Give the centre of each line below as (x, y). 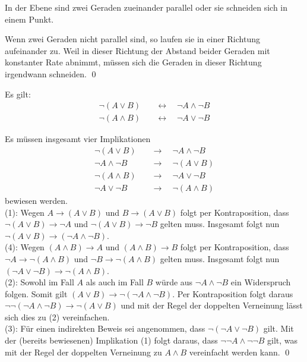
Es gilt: (18, 94)
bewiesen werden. (36, 200)
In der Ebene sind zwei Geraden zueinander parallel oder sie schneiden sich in (146, 7)
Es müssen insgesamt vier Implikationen (78, 139)
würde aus (174, 282)
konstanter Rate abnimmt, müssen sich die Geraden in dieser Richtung (133, 62)
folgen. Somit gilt (36, 293)
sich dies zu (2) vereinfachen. (57, 317)
